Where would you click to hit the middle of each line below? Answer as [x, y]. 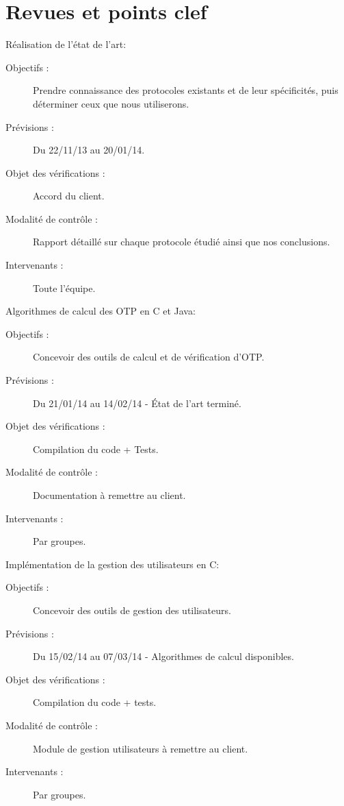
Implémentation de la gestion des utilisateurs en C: [113, 564]
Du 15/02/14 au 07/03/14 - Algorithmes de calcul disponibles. [163, 656]
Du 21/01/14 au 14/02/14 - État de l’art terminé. [137, 403]
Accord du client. [69, 196]
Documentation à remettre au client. [109, 495]
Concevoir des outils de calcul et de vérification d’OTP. [149, 357]
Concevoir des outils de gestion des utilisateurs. [132, 610]
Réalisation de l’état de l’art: [66, 44]
